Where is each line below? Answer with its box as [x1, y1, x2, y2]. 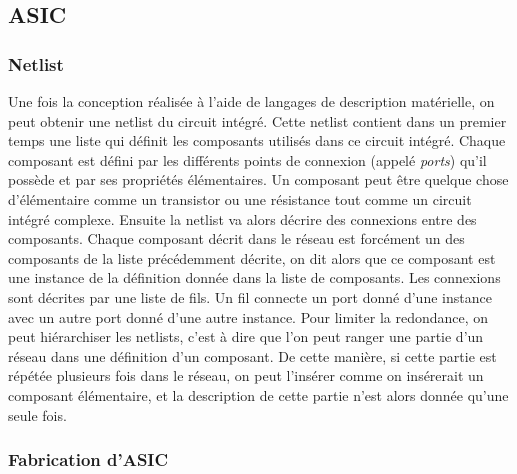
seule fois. [8, 404, 67, 425]
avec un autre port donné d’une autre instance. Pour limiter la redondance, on [8, 306, 489, 327]
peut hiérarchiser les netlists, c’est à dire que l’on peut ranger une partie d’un [8, 326, 484, 347]
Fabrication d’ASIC [8, 447, 169, 472]
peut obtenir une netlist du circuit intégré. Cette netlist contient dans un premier [8, 110, 507, 131]
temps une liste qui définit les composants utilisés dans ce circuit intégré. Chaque [8, 130, 506, 151]
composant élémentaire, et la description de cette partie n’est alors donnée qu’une [8, 384, 509, 405]
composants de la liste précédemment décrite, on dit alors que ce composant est [8, 247, 496, 268]
